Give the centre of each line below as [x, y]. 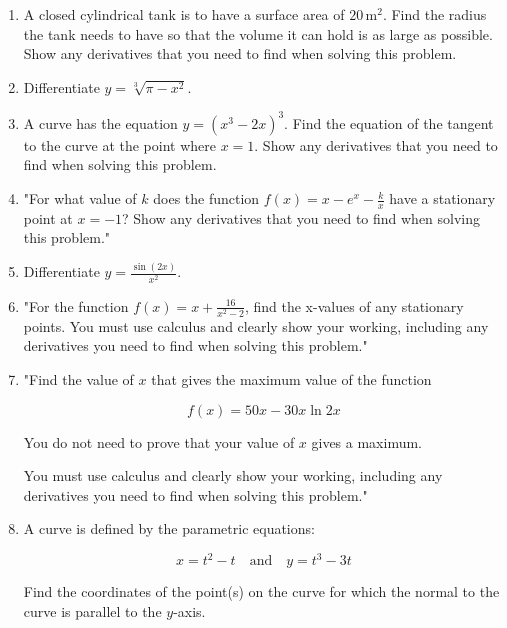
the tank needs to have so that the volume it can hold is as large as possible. [258, 33]
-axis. [189, 610]
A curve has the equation [100, 122]
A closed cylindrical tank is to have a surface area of [184, 14]
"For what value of [80, 198]
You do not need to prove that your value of [159, 441]
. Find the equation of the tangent [389, 122]
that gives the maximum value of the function [291, 378]
